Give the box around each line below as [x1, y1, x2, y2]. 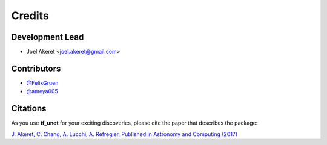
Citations [11, 103, 47, 114]
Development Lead [11, 32, 84, 42]
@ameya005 [26, 88, 59, 95]
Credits [11, 9, 50, 22]
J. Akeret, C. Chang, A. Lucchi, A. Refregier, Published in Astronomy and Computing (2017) [11, 130, 238, 138]
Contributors [11, 63, 61, 73]
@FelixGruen [26, 79, 59, 87]
